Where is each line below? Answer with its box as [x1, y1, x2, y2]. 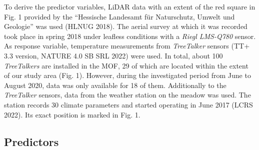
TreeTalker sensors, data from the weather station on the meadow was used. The [4, 89, 251, 100]
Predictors [4, 133, 59, 149]
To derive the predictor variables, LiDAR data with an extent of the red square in [4, 1, 255, 11]
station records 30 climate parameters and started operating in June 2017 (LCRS [4, 99, 253, 109]
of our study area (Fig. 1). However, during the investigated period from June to [4, 70, 251, 80]
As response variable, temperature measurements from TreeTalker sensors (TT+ [4, 40, 250, 51]
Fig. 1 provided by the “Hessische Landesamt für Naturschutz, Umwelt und [4, 11, 235, 21]
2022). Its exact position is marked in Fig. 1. [4, 109, 140, 119]
